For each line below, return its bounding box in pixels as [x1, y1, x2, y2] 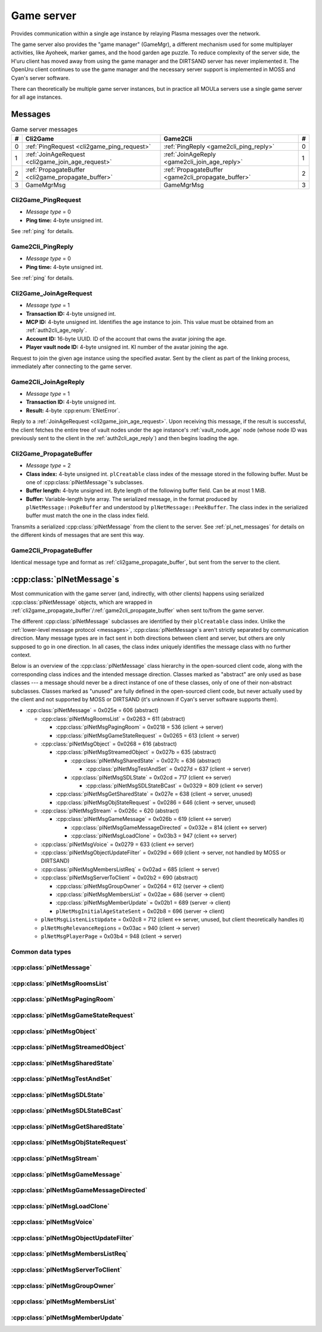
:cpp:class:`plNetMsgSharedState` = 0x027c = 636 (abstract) [70, 757, 221, 764]
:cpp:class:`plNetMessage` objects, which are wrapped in [11, 598, 153, 606]
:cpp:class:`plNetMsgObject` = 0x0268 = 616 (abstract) [41, 740, 177, 747]
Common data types [11, 948, 72, 956]
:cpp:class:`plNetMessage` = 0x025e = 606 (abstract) [26, 707, 159, 714]
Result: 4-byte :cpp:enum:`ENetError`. [26, 407, 120, 414]
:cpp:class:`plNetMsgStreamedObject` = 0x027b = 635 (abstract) [55, 749, 216, 756]
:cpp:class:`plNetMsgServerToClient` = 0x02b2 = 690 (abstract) [41, 874, 199, 881]
